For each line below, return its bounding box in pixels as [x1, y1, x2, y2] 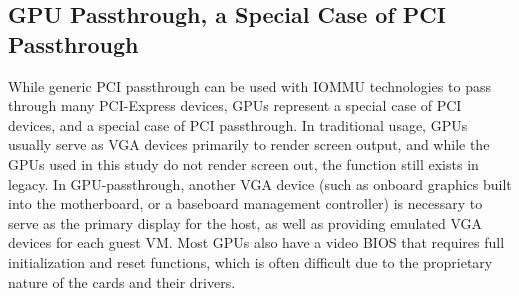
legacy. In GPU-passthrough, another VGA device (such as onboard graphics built [8, 173, 512, 194]
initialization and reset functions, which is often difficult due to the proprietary [8, 251, 493, 272]
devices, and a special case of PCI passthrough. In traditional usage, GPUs [8, 114, 468, 135]
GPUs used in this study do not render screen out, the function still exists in [8, 153, 479, 174]
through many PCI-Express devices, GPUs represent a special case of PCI [8, 95, 462, 116]
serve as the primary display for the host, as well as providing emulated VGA [8, 212, 483, 233]
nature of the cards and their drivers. [8, 271, 236, 292]
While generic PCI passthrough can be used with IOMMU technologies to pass [8, 75, 491, 96]
